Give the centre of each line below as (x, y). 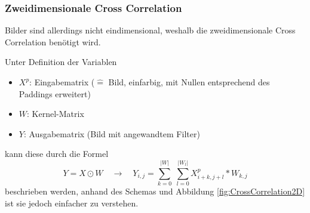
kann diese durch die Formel (57, 154)
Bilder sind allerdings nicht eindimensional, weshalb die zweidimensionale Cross (150, 30)
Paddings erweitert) (55, 93)
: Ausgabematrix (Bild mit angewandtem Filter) (112, 133)
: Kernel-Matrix (56, 114)
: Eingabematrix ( (62, 82)
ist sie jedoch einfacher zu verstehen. (72, 203)
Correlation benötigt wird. (53, 41)
